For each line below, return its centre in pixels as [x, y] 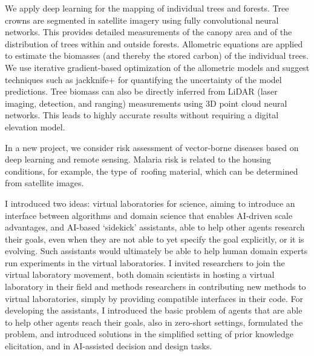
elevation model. [35, 126]
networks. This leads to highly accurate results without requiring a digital [142, 115]
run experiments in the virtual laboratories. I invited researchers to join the [145, 262]
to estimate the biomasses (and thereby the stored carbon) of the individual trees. [157, 55]
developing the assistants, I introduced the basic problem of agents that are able [154, 310]
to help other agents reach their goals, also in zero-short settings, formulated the [154, 322]
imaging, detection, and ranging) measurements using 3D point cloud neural [146, 103]
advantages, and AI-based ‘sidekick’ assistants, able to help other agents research [155, 227]
